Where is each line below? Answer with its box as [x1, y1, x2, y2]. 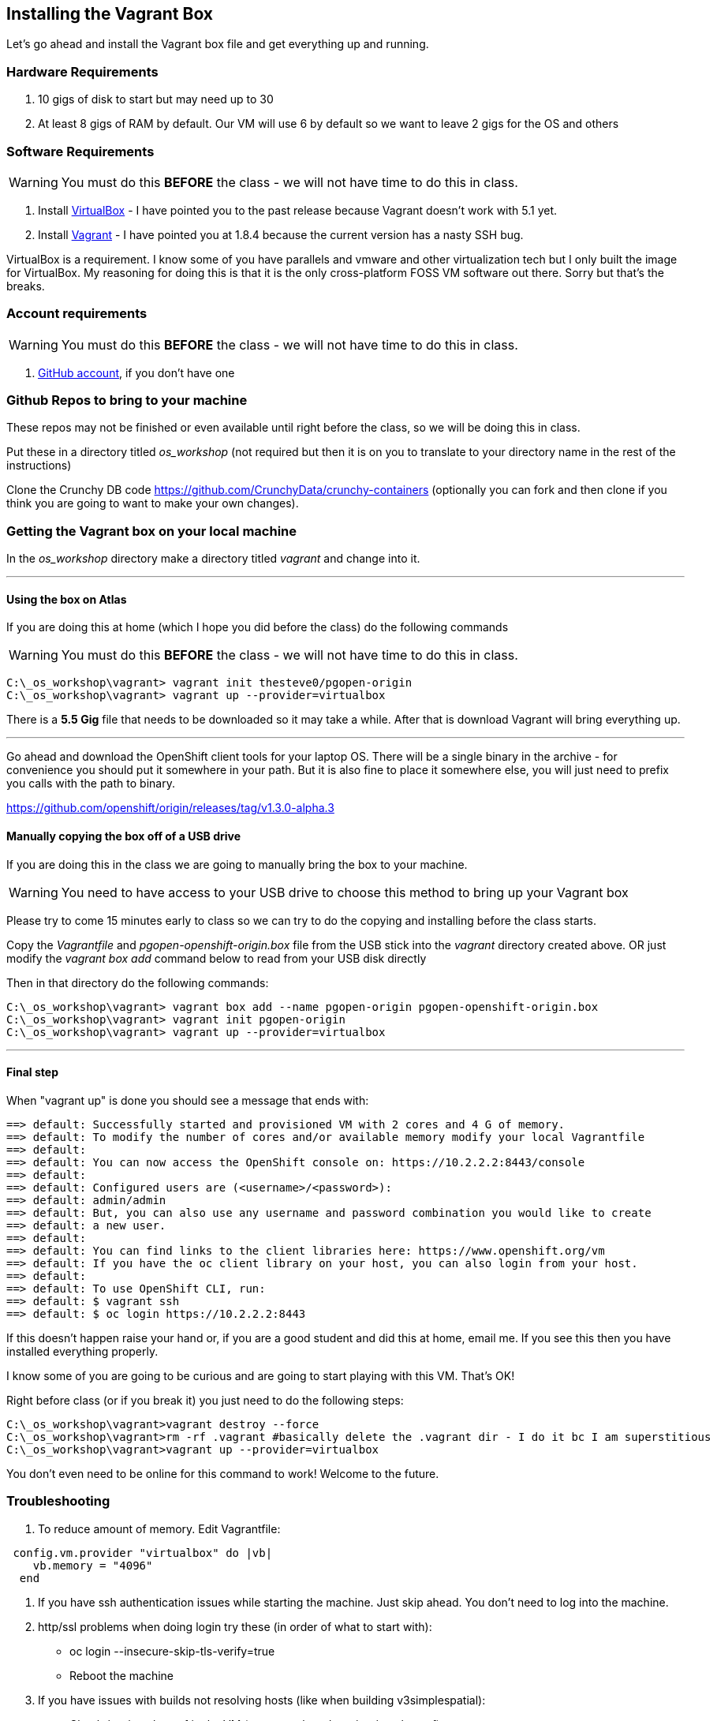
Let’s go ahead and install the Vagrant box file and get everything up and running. [6, 37, 429, 51]
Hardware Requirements [6, 63, 159, 80]
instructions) [6, 458, 72, 473]
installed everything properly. [6, 1344, 159, 1358]
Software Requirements [6, 143, 155, 159]
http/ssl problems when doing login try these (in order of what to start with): [38, 1619, 432, 1633]
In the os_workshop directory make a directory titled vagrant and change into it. [6, 552, 420, 566]
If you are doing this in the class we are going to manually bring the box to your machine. [6, 857, 468, 871]
